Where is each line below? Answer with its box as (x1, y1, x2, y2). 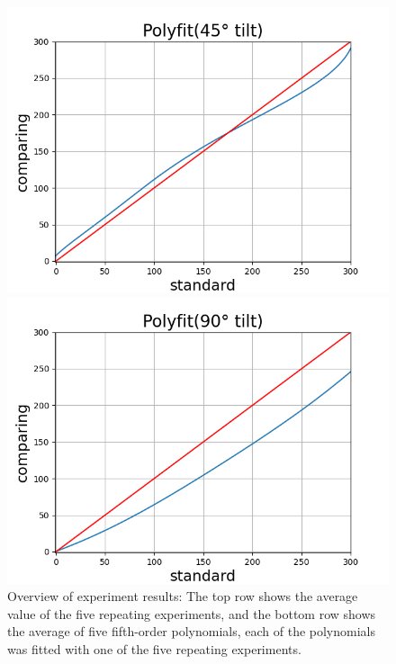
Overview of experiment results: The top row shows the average (7, 587, 358, 606)
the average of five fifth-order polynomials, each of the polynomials (7, 622, 376, 641)
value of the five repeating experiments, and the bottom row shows (7, 604, 376, 623)
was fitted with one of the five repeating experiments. (7, 639, 301, 658)
